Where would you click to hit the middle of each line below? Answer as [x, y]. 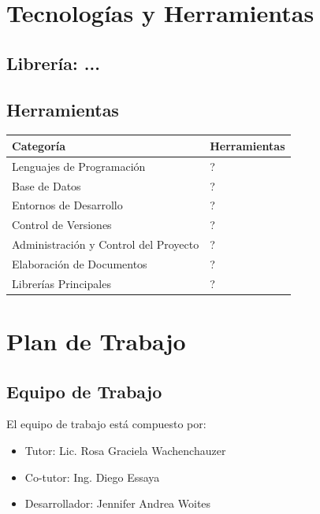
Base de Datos [47, 185]
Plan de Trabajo [96, 341]
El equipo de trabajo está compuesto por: [106, 424]
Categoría [39, 145]
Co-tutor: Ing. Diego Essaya [92, 477]
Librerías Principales [61, 283]
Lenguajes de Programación [79, 166]
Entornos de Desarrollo [67, 205]
